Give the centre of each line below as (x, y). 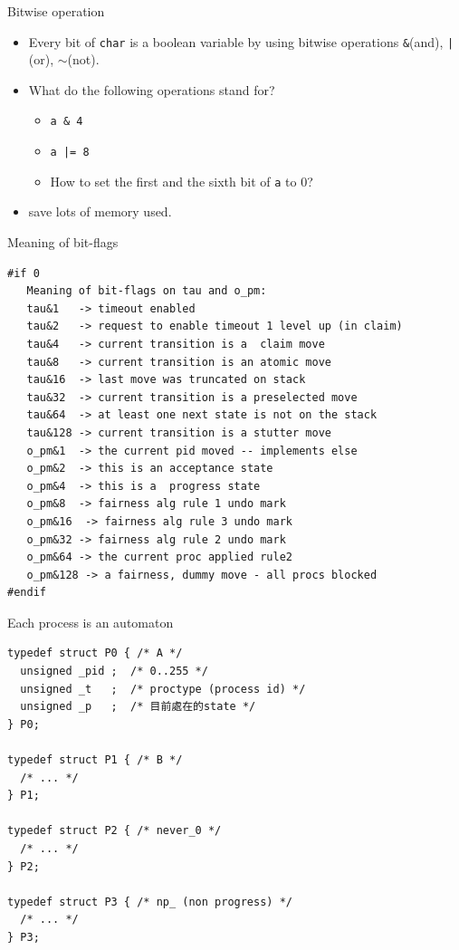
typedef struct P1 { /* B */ (95, 760)
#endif (27, 593)
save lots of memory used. (100, 211)
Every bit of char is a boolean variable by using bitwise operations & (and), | (241, 41)
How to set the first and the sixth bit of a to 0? (182, 181)
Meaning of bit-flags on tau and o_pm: (147, 291)
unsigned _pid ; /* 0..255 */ (114, 672)
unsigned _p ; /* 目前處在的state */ (138, 707)
